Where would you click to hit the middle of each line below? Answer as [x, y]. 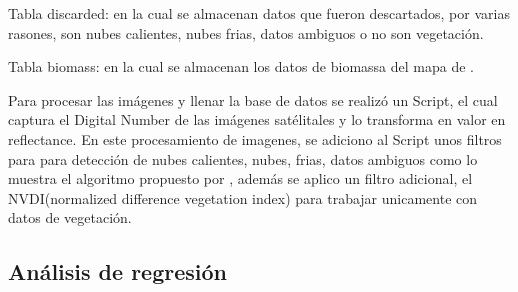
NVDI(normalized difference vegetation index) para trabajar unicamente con [243, 197]
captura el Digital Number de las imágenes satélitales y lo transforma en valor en [257, 119]
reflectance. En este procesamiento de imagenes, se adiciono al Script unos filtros [255, 138]
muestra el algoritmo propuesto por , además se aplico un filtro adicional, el [240, 178]
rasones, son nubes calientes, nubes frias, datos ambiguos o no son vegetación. [246, 32]
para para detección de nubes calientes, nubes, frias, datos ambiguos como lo [243, 158]
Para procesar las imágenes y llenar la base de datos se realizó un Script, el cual [253, 99]
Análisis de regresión [117, 271]
